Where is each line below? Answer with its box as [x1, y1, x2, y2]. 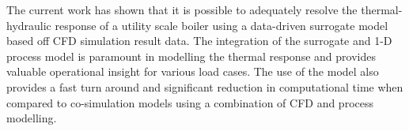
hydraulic [6, 17, 51, 33]
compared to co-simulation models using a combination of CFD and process [6, 94, 374, 110]
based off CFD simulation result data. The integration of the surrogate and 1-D [6, 32, 392, 49]
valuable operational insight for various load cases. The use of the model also [6, 63, 379, 80]
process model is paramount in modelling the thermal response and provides [6, 47, 376, 64]
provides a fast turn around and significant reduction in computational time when [6, 78, 403, 95]
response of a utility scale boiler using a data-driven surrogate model [55, 17, 388, 33]
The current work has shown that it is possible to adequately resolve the [6, 2, 358, 17]
